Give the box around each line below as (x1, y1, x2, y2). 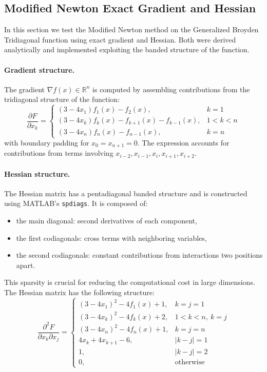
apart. (16, 259, 35, 270)
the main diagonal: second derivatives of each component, (16, 215, 197, 225)
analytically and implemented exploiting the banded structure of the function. (4, 44, 250, 55)
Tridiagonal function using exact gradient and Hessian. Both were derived (4, 34, 236, 45)
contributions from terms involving (4, 148, 113, 158)
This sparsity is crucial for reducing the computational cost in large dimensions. (4, 277, 255, 287)
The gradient (4, 84, 45, 94)
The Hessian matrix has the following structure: (4, 286, 155, 297)
